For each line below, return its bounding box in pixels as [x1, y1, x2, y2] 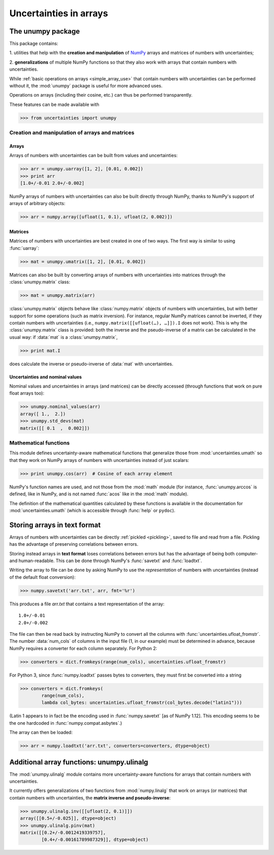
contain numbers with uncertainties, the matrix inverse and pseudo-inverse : [9, 794, 171, 801]
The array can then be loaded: [9, 729, 73, 735]
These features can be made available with [9, 101, 99, 107]
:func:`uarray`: [9, 245, 40, 251]
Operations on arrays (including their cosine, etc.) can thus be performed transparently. [9, 92, 193, 98]
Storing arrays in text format [9, 520, 101, 529]
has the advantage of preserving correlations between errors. [9, 541, 139, 547]
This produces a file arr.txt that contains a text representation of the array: [9, 601, 165, 607]
